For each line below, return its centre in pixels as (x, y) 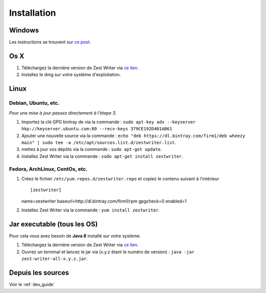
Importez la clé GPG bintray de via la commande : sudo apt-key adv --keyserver (109, 122)
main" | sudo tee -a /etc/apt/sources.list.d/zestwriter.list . (99, 143)
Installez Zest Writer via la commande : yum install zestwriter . (91, 210)
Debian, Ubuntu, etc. (34, 103)
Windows (24, 30)
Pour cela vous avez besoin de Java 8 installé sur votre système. (75, 236)
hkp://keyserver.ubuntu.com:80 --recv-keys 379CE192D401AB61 (97, 129)
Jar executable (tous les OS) (53, 224)
